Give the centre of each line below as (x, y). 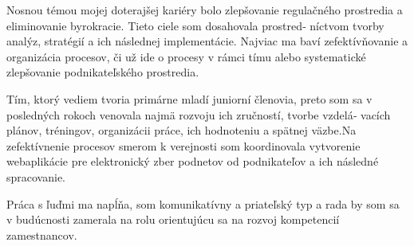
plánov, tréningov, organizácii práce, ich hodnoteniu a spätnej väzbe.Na (181, 130)
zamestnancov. (42, 234)
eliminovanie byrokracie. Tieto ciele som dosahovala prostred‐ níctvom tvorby (195, 25)
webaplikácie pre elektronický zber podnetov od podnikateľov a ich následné (193, 161)
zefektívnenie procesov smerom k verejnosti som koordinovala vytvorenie (183, 145)
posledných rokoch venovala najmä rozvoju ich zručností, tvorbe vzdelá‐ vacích (199, 114)
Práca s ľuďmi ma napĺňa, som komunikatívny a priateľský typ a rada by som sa (203, 203)
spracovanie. (36, 176)
